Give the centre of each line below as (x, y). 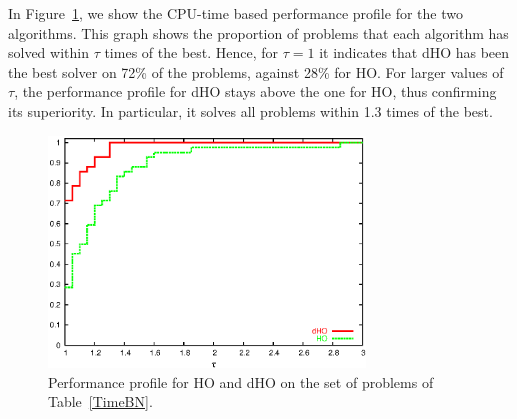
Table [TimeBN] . (100, 401)
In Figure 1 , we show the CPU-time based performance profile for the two (235, 13)
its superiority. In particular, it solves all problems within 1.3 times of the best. (250, 110)
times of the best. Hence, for (191, 52)
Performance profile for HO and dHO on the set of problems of (241, 381)
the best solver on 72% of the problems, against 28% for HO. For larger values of (256, 71)
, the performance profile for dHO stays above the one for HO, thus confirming (255, 91)
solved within (48, 52)
